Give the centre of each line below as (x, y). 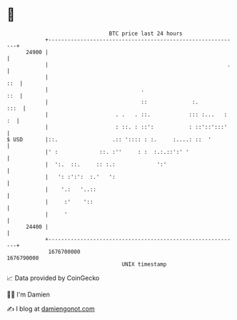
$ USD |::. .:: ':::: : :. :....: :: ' (109, 139)
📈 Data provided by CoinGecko (53, 278)
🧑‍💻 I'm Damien (29, 294)
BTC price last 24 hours (146, 33)
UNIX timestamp (144, 264)
